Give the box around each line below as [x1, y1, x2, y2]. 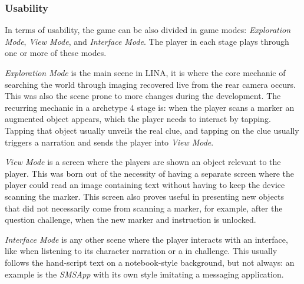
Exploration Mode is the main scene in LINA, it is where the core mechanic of [5, 67, 286, 78]
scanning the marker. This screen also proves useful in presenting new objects [5, 190, 285, 202]
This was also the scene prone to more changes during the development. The [5, 90, 281, 102]
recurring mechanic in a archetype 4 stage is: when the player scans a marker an [5, 101, 295, 113]
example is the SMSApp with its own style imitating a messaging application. [5, 268, 284, 280]
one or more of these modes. [5, 47, 107, 59]
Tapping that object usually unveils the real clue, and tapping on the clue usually [5, 124, 299, 136]
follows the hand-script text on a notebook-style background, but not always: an [5, 256, 295, 268]
